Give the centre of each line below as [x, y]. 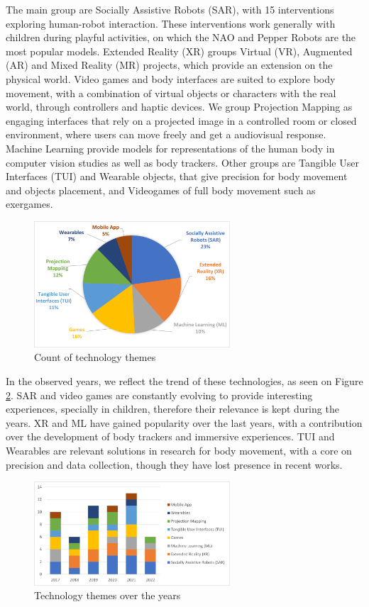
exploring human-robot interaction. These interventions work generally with [171, 23]
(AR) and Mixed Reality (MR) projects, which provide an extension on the [169, 65]
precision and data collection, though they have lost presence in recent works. [174, 464]
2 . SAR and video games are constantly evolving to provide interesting [159, 395]
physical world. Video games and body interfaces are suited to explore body [171, 78]
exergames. [29, 204]
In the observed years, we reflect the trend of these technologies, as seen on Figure [184, 380]
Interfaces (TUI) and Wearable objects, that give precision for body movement [177, 176]
